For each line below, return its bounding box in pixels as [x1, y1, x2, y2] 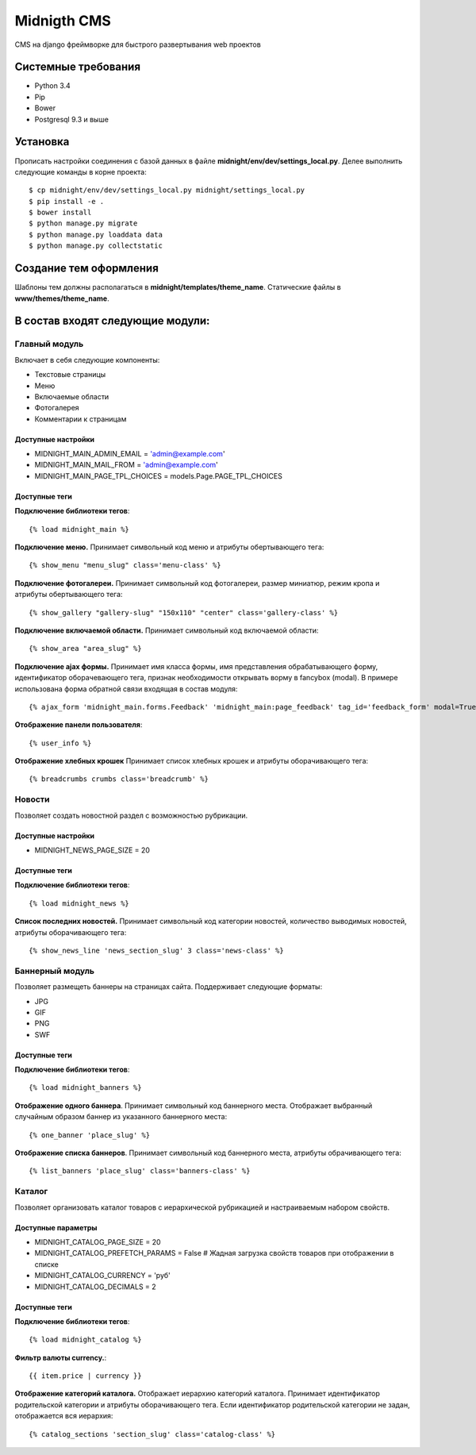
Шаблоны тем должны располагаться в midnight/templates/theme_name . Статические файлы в [14, 283, 341, 292]
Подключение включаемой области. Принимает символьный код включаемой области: [14, 625, 319, 635]
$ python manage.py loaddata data [29, 230, 163, 239]
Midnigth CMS [14, 12, 111, 29]
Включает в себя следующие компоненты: [14, 355, 160, 364]
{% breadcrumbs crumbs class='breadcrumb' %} [29, 775, 209, 783]
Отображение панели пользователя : [14, 720, 143, 729]
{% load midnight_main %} [29, 525, 130, 533]
